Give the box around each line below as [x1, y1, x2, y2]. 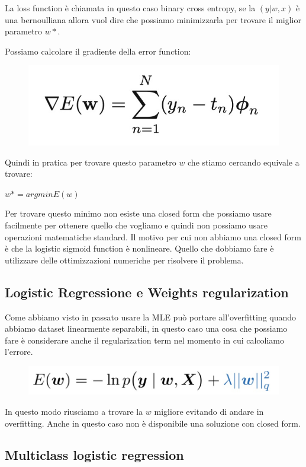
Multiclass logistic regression [5, 446, 184, 464]
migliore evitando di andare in [154, 405, 264, 417]
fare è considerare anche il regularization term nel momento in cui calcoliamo [5, 333, 284, 346]
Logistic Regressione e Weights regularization [5, 282, 289, 301]
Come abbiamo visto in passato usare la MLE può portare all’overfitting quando [5, 310, 297, 323]
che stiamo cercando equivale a [188, 155, 299, 168]
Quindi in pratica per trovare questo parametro [5, 155, 176, 168]
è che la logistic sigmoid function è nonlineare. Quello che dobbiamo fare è [5, 242, 274, 255]
